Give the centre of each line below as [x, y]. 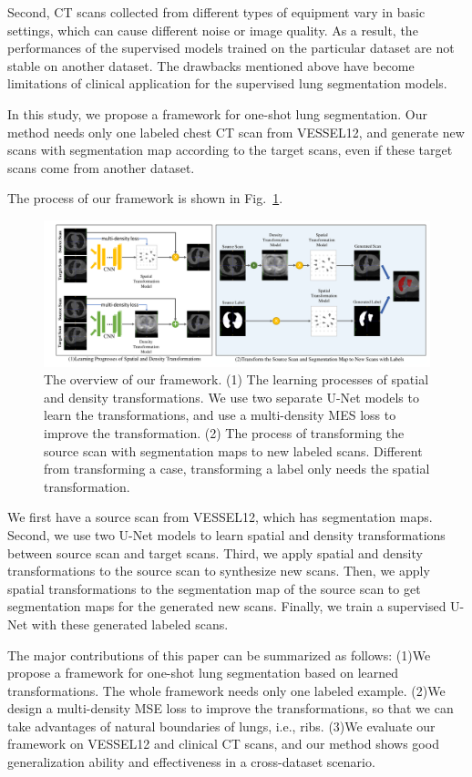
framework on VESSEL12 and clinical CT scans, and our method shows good [223, 744]
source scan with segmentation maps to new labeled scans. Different [233, 450]
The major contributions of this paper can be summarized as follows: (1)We [219, 654]
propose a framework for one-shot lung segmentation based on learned [203, 673]
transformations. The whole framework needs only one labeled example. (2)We [226, 690]
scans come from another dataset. [101, 167]
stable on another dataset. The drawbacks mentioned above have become [211, 65]
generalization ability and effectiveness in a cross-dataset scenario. [191, 762]
